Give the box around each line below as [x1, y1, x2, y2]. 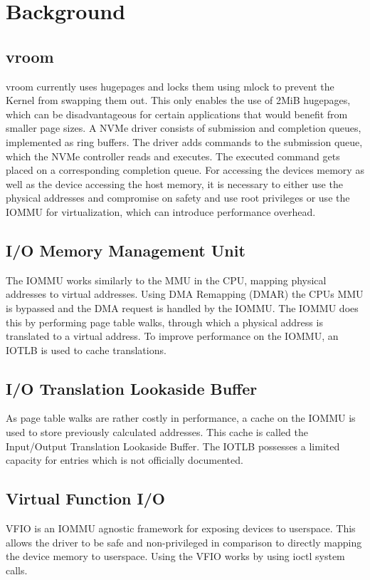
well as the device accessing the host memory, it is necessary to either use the [6, 176, 343, 191]
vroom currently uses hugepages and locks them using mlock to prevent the [6, 78, 334, 93]
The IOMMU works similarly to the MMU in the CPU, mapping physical [6, 272, 327, 287]
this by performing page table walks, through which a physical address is [6, 314, 323, 329]
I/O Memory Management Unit [6, 239, 245, 261]
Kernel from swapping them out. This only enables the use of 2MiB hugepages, [6, 93, 351, 108]
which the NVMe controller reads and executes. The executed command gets [6, 148, 340, 163]
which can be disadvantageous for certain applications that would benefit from [6, 106, 348, 121]
